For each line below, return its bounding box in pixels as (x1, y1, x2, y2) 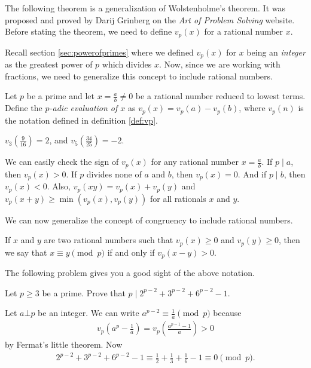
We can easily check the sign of (5, 155, 119, 168)
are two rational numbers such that (44, 234, 173, 246)
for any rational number (151, 155, 239, 168)
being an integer (246, 45, 306, 58)
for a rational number (204, 25, 283, 38)
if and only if (107, 246, 155, 258)
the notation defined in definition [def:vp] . (5, 114, 158, 126)
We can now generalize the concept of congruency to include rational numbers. (5, 213, 293, 226)
